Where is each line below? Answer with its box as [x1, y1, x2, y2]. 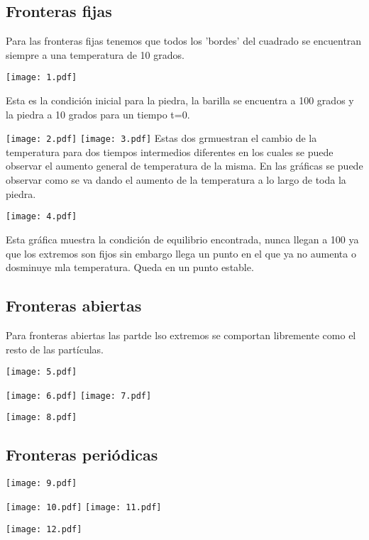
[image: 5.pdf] [6, 367, 77, 378]
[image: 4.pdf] [6, 211, 77, 222]
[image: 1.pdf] [6, 72, 77, 83]
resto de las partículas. [6, 341, 104, 356]
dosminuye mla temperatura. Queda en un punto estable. [6, 260, 254, 275]
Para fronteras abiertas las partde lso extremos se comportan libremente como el [6, 327, 356, 342]
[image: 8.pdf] [6, 412, 77, 423]
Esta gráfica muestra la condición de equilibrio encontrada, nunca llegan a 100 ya [6, 231, 359, 246]
